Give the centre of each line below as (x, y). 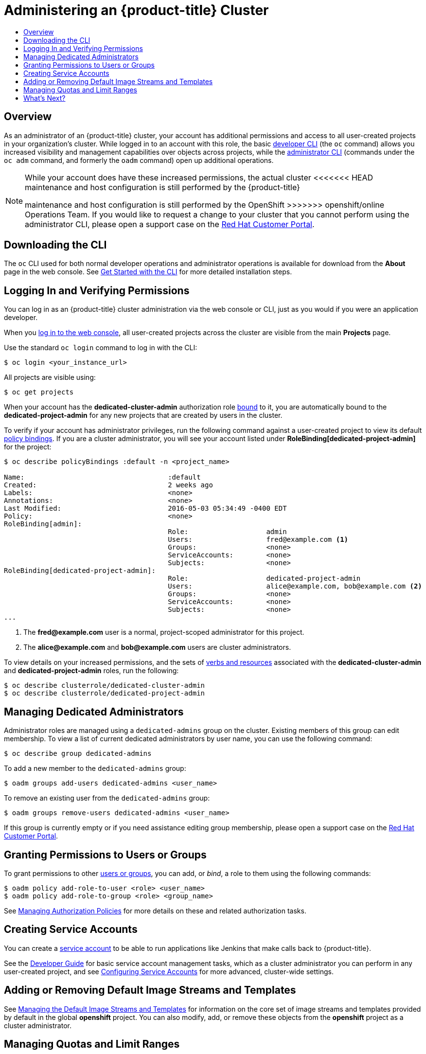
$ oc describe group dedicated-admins (78, 754)
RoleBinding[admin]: (43, 524)
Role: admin (227, 532)
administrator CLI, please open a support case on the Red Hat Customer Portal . (170, 224)
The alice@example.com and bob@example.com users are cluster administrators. (157, 647)
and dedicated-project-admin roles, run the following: (91, 671)
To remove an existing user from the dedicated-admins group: (107, 798)
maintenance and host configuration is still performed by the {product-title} (162, 187)
